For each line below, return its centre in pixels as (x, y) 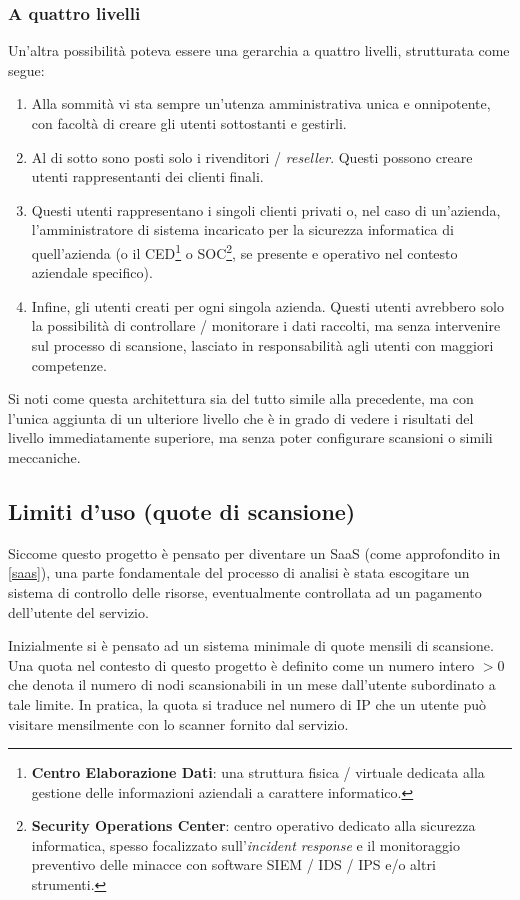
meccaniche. (44, 456)
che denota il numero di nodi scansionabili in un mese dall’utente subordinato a (252, 684)
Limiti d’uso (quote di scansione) (182, 510)
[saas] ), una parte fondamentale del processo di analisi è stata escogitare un (239, 572)
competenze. (69, 364)
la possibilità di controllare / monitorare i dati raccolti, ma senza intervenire (266, 325)
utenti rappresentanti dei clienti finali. (147, 176)
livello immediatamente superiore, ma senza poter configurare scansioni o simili (250, 437)
